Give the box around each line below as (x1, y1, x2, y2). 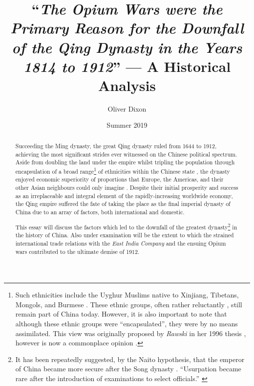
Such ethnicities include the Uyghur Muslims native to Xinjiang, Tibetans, (15, 290, 239, 300)
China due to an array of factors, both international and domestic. (15, 208, 185, 216)
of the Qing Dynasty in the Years (12, 37, 242, 57)
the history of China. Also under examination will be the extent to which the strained (15, 231, 234, 239)
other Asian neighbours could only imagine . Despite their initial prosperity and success (15, 183, 238, 192)
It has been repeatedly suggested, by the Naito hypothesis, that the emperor (15, 354, 245, 364)
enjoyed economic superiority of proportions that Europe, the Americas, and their (15, 175, 224, 183)
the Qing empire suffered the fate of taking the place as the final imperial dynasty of (15, 200, 231, 208)
